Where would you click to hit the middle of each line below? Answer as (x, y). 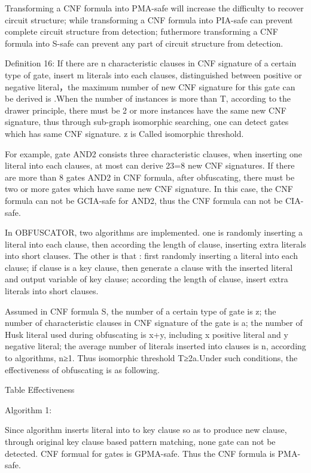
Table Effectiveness (40, 390)
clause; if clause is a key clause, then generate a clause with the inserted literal (149, 267)
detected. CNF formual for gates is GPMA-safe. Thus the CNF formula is (140, 453)
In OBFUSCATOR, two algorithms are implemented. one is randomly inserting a (154, 232)
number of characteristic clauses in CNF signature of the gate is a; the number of (154, 323)
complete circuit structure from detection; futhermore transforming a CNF (141, 31)
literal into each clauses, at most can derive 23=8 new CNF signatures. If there (150, 165)
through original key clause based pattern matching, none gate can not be (140, 441)
